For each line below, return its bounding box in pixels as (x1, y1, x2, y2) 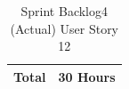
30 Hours (58, 67, 116, 85)
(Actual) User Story (10, 19, 119, 37)
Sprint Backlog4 (20, 2, 108, 20)
